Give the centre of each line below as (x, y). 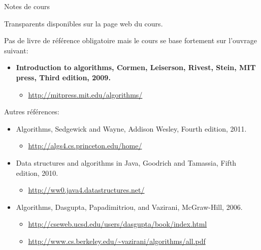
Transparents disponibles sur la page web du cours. (84, 23)
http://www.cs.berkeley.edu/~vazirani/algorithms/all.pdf (117, 241)
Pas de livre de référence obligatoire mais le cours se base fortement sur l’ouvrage (130, 40)
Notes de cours (27, 6)
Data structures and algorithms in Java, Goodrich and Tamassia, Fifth (126, 162)
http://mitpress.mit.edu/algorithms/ (85, 94)
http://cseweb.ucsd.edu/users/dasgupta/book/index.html (118, 224)
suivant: (16, 50)
